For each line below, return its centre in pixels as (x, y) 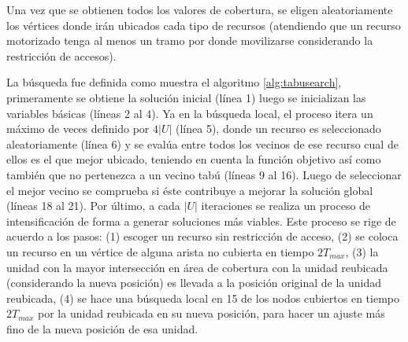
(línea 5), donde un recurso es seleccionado (278, 129)
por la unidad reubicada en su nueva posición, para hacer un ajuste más (211, 313)
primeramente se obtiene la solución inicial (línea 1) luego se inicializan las (186, 97)
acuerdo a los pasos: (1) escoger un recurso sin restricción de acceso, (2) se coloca (202, 236)
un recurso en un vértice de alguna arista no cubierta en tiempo (160, 251)
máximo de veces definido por (78, 129)
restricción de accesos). (61, 55)
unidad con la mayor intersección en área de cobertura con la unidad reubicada (197, 267)
